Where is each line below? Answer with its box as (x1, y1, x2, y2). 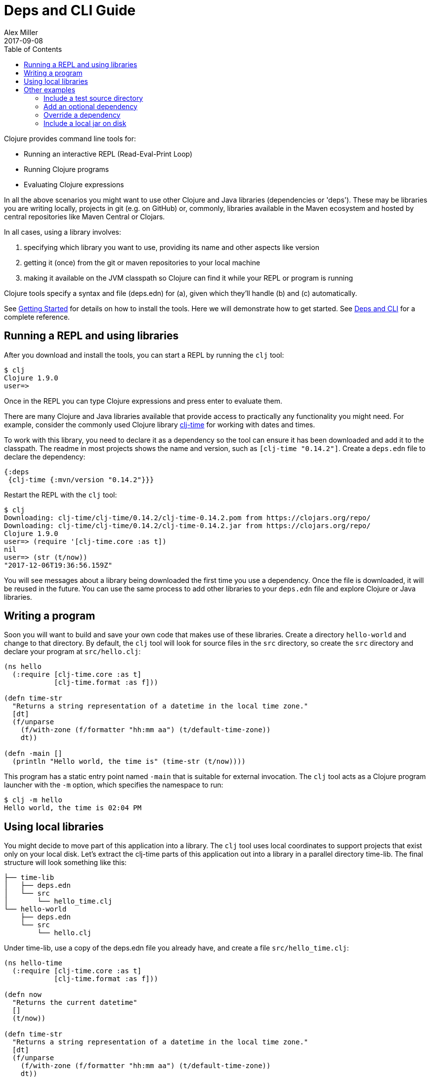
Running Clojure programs (24, 165, 109, 173)
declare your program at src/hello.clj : (4, 647, 141, 656)
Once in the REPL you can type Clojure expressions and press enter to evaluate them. (4, 396, 282, 405)
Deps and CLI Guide (4, 2, 136, 19)
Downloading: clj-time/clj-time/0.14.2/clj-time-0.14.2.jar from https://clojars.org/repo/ (4, 521, 371, 530)
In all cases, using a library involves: (4, 227, 121, 236)
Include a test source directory (43, 93, 143, 102)
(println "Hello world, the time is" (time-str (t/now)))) (12, 757, 246, 766)
